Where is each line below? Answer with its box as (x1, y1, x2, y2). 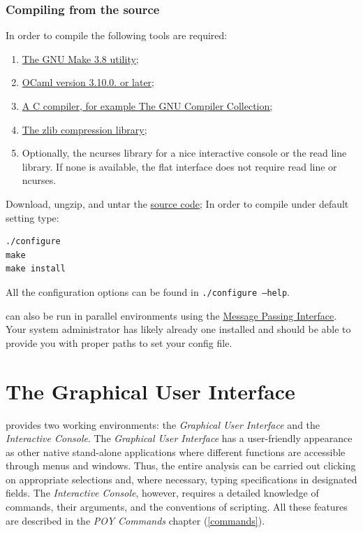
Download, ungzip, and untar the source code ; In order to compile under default (6, 196, 349, 211)
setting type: (6, 210, 59, 225)
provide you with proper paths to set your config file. (6, 335, 232, 350)
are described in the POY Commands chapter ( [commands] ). (6, 513, 265, 527)
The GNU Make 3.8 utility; (22, 51, 139, 66)
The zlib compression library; (22, 122, 147, 136)
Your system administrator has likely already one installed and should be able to (6, 322, 351, 336)
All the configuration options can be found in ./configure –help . (6, 284, 290, 299)
